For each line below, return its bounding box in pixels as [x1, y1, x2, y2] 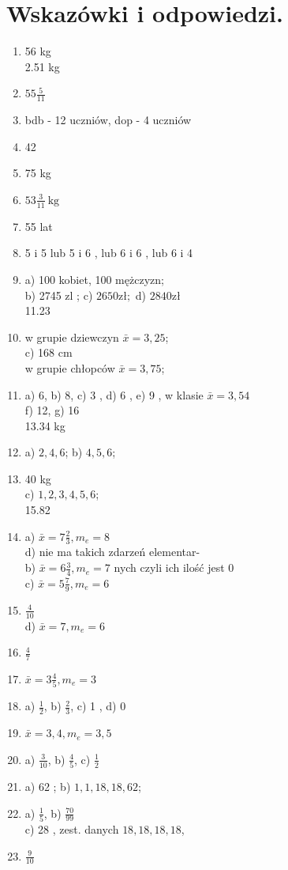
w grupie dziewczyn [24, 328, 119, 345]
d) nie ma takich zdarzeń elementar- [24, 543, 200, 560]
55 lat [24, 217, 53, 234]
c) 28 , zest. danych [24, 820, 119, 837]
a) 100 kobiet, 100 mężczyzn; [24, 270, 164, 287]
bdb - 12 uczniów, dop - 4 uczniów [24, 112, 192, 128]
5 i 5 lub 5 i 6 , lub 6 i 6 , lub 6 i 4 [24, 244, 193, 261]
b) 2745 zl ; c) [24, 286, 93, 303]
